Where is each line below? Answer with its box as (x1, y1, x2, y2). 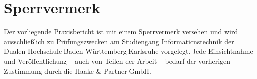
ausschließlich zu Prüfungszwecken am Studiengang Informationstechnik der (4, 36, 234, 46)
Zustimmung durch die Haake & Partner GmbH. (4, 65, 151, 76)
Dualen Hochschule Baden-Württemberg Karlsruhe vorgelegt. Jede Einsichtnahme (4, 46, 253, 56)
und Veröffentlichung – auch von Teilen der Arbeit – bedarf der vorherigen (4, 55, 231, 66)
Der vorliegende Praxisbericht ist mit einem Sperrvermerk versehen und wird (4, 26, 238, 37)
